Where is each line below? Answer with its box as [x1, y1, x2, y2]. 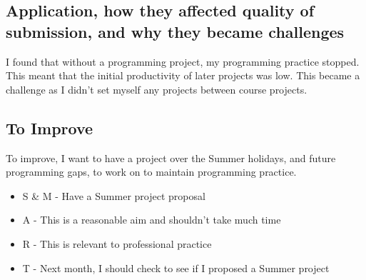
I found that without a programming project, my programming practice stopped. [6, 54, 360, 69]
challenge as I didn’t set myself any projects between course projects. [6, 81, 307, 96]
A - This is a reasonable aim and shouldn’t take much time [22, 212, 281, 227]
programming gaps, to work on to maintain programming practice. [6, 164, 297, 179]
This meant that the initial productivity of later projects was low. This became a [6, 68, 360, 83]
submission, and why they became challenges [6, 20, 345, 42]
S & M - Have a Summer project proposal [22, 188, 205, 203]
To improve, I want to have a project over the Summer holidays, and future [6, 150, 336, 165]
